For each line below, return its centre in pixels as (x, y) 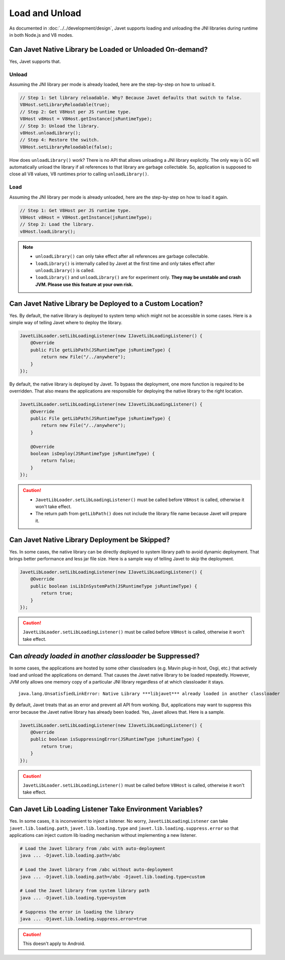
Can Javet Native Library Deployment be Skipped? (90, 540)
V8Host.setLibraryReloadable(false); (66, 147)
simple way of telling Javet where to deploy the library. (66, 322)
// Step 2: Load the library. (57, 224)
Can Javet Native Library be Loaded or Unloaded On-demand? (109, 50)
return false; (58, 461)
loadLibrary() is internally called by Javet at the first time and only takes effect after (125, 263)
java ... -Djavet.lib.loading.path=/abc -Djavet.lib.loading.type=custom (112, 877)
